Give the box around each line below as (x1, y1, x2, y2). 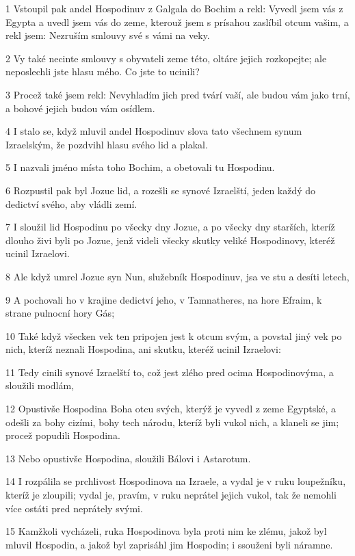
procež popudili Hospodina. (5, 428, 120, 442)
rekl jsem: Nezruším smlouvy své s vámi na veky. (5, 28, 210, 42)
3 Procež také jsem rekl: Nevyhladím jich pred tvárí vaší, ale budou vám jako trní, (5, 87, 350, 101)
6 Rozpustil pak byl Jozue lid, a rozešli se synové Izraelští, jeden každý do (5, 183, 316, 197)
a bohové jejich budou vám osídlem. (5, 101, 155, 115)
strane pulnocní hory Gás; (5, 306, 115, 320)
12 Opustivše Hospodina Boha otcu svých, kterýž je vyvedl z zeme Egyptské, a (5, 401, 336, 416)
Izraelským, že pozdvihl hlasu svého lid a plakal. (5, 137, 208, 151)
